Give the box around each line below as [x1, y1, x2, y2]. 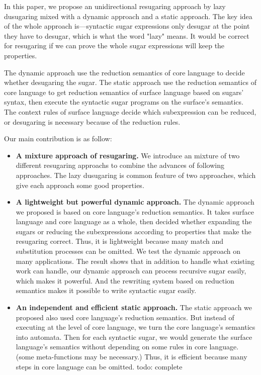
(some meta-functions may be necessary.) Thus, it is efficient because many [16, 351, 247, 361]
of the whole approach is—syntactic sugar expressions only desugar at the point [4, 21, 250, 31]
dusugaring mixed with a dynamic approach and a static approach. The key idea [4, 11, 252, 21]
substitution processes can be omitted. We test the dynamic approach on [16, 246, 240, 256]
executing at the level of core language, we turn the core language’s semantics [16, 322, 255, 332]
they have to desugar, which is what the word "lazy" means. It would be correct [4, 30, 249, 41]
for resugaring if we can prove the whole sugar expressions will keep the [4, 40, 225, 51]
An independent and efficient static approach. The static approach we [16, 302, 252, 313]
